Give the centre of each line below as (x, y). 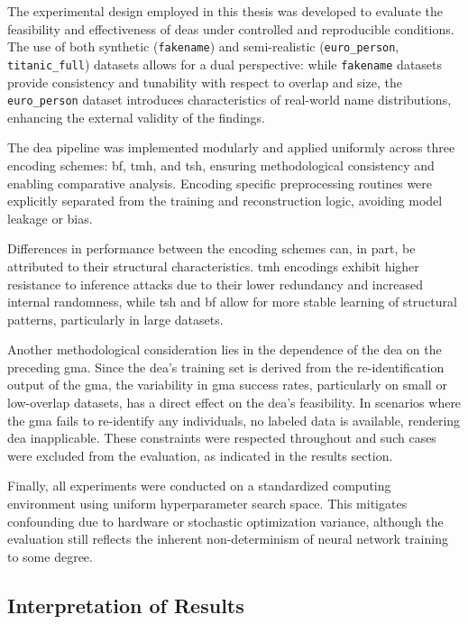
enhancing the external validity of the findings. (136, 117)
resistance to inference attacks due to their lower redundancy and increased (215, 284)
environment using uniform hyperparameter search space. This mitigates (207, 504)
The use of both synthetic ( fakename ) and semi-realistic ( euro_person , (203, 46)
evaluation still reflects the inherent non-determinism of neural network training (228, 539)
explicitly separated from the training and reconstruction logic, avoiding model (225, 201)
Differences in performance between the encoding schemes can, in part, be (211, 248)
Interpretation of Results (126, 605)
